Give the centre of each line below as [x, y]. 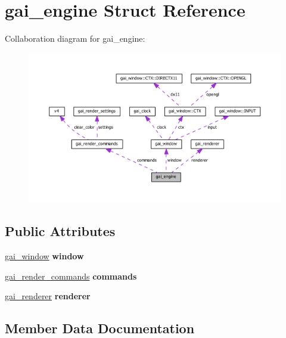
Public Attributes [60, 231]
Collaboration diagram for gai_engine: [75, 38]
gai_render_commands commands [71, 276]
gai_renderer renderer [48, 296]
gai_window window [44, 256]
